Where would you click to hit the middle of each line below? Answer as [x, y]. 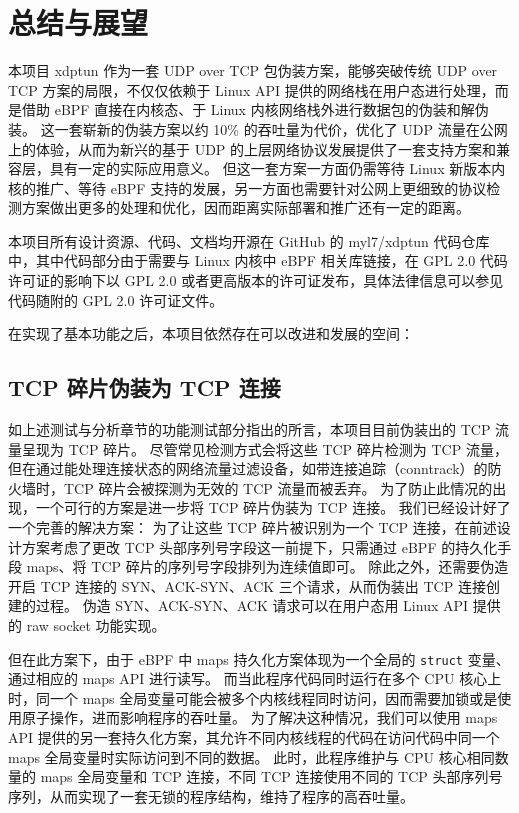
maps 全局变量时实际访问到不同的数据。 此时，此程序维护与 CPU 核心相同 [251, 756]
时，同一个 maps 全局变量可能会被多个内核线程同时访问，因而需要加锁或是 [253, 697]
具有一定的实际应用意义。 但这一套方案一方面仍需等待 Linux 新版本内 [277, 168]
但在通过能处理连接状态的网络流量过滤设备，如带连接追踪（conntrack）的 [248, 468]
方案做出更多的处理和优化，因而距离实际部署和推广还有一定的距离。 [245, 207]
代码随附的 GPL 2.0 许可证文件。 [116, 299]
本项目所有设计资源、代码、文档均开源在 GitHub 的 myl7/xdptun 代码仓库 [249, 240]
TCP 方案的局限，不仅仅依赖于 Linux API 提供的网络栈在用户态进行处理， [251, 89]
